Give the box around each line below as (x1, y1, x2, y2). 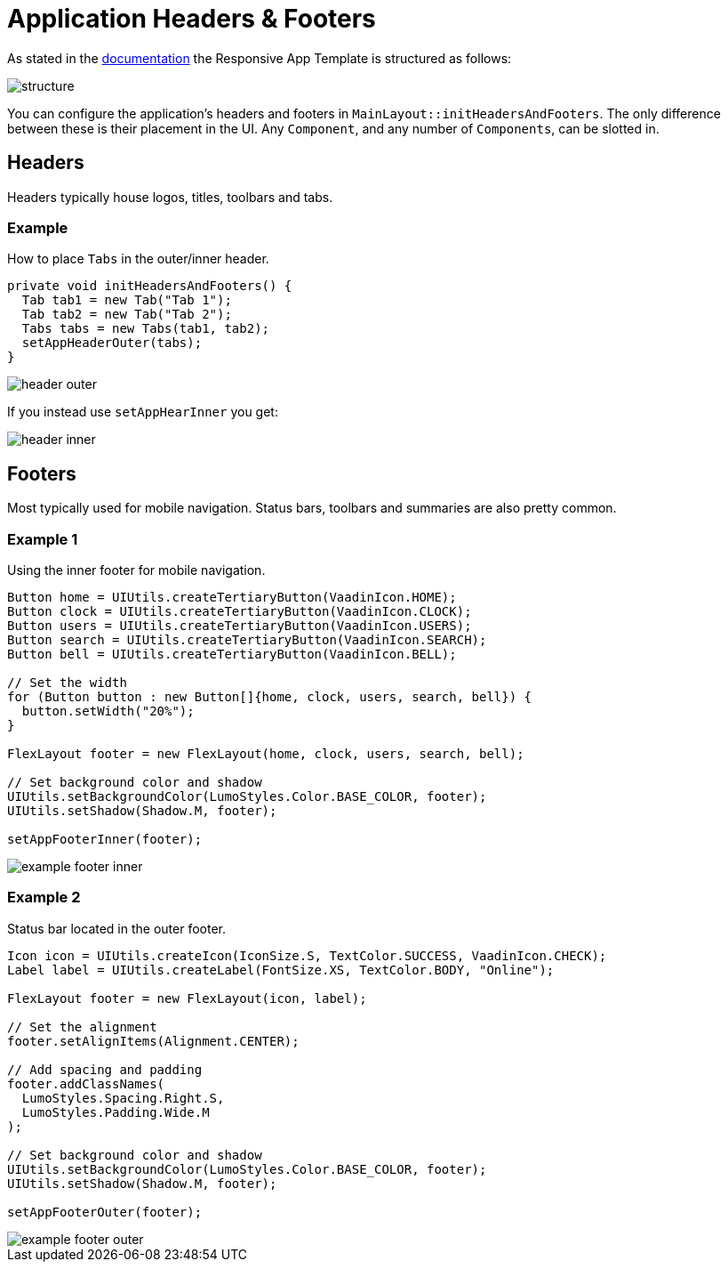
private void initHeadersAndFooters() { (7, 279, 292, 294)
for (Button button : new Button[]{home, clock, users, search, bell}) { (7, 689, 532, 704)
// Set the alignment (7, 1019, 157, 1034)
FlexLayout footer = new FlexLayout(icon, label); (7, 990, 367, 1006)
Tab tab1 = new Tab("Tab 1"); (21, 293, 232, 308)
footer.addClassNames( (7, 1076, 165, 1091)
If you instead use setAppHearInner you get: (7, 404, 278, 420)
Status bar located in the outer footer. (7, 920, 226, 936)
